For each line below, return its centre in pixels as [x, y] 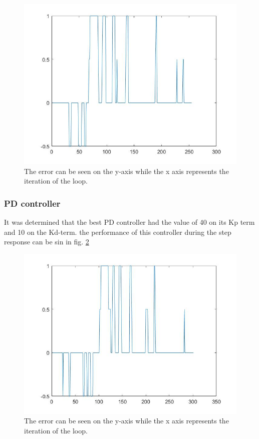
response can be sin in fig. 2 [47, 242]
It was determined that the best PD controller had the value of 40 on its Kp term [129, 222]
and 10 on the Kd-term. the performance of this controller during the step [118, 232]
